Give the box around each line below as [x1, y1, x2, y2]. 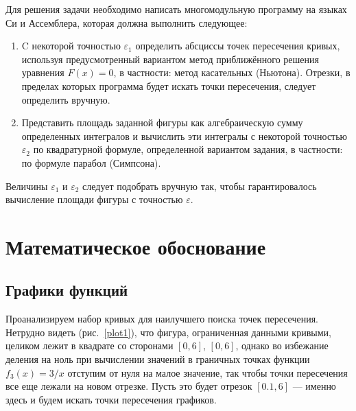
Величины [5, 178, 48, 193]
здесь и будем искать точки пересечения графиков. [5, 392, 217, 406]
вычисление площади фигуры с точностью [5, 192, 183, 207]
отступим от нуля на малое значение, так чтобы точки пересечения [67, 365, 348, 379]
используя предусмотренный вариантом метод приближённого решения [21, 51, 319, 66]
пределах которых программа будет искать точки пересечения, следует [21, 78, 316, 93]
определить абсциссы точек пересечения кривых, [135, 38, 340, 53]
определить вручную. [21, 92, 110, 106]
